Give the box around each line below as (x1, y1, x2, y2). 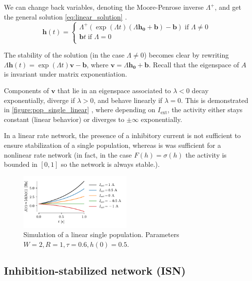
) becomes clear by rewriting (144, 50, 229, 60)
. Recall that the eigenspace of (149, 59, 239, 69)
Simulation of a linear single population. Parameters (23, 229, 179, 240)
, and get (214, 2, 241, 12)
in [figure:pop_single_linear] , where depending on (4, 104, 155, 115)
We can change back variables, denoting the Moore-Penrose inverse (4, 2, 204, 12)
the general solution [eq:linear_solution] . (4, 11, 127, 21)
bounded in (4, 159, 38, 169)
